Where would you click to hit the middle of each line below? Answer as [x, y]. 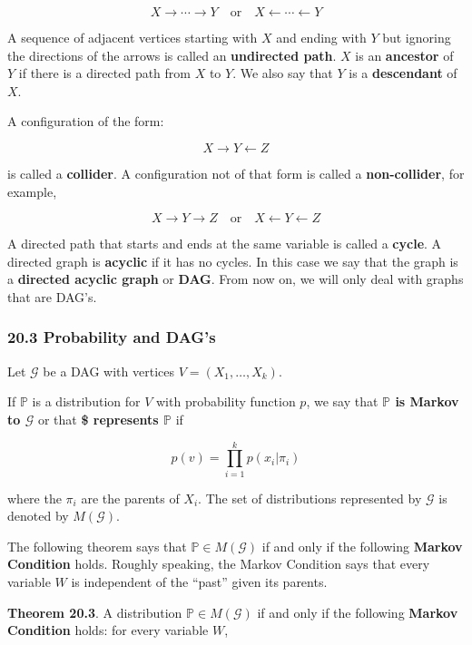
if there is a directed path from [104, 73]
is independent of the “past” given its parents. [199, 582]
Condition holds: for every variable [108, 630]
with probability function [226, 401]
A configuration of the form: [86, 121]
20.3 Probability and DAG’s [112, 337]
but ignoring [417, 37]
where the [34, 498]
